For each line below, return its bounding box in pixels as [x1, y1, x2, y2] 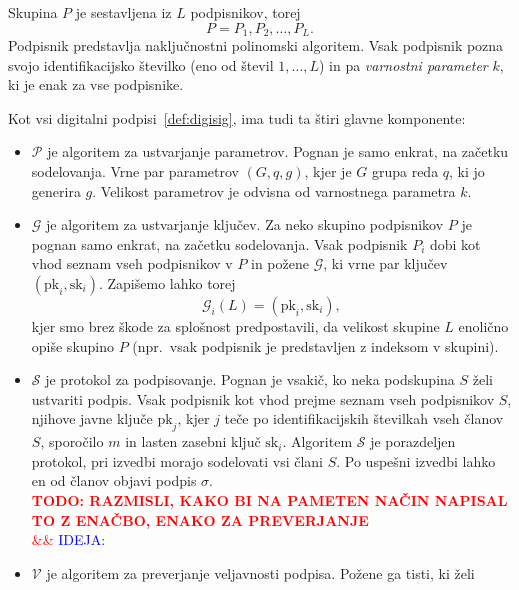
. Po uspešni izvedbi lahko [336, 450, 496, 471]
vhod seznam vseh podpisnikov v [31, 253, 233, 274]
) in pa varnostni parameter [318, 54, 488, 75]
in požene [251, 253, 309, 274]
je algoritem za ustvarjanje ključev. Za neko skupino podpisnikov [46, 214, 444, 235]
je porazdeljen [370, 431, 456, 452]
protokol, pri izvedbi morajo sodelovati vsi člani [31, 450, 323, 471]
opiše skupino [31, 335, 115, 356]
